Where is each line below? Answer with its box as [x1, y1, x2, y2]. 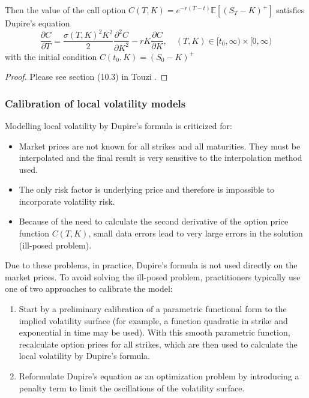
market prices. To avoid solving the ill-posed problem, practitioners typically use [5, 270, 301, 283]
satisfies [276, 4, 305, 16]
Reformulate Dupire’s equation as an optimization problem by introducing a [19, 370, 299, 382]
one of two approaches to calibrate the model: [5, 282, 173, 295]
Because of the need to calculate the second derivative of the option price [19, 215, 289, 228]
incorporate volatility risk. [19, 194, 115, 207]
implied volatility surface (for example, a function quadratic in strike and [19, 314, 288, 327]
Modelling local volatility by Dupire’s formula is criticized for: [5, 119, 232, 131]
